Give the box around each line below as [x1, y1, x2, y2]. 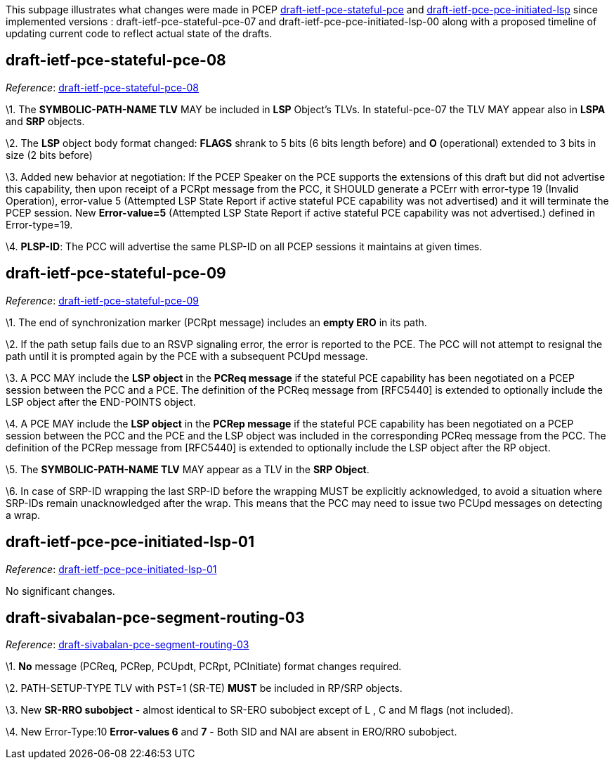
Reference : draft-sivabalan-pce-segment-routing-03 [6, 638, 249, 651]
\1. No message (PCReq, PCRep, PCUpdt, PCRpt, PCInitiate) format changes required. [6, 660, 402, 673]
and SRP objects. [6, 115, 85, 127]
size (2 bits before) [6, 148, 93, 161]
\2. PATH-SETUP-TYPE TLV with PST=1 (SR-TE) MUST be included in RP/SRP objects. [6, 682, 403, 695]
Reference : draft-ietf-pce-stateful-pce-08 [6, 81, 199, 94]
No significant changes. [6, 584, 115, 597]
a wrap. [6, 508, 40, 521]
